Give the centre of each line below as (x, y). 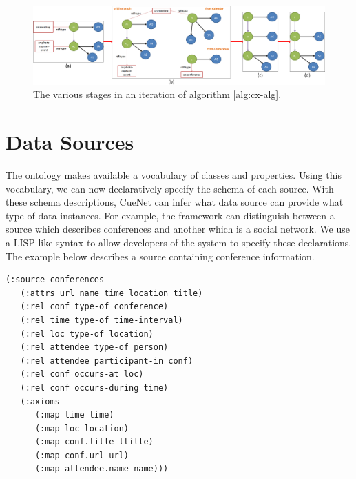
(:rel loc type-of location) (87, 334)
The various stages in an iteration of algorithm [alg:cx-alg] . (157, 94)
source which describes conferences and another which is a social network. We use (178, 229)
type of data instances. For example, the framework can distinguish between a (170, 215)
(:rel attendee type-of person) (94, 348)
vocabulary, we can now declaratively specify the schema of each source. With (170, 188)
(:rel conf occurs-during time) (94, 388)
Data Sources (70, 142)
